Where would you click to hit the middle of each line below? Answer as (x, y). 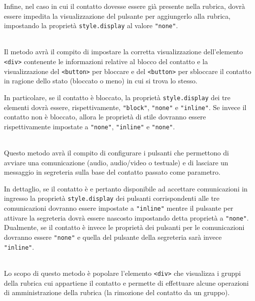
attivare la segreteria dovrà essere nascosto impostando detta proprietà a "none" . (127, 217)
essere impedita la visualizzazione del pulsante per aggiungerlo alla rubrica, (117, 16)
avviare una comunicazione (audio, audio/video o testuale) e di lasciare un (116, 162)
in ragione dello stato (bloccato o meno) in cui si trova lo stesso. (101, 81)
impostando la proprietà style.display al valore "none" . (91, 25)
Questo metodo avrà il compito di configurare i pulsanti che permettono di (116, 153)
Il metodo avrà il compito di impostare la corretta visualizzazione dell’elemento (124, 52)
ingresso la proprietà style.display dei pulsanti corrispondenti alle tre (112, 198)
